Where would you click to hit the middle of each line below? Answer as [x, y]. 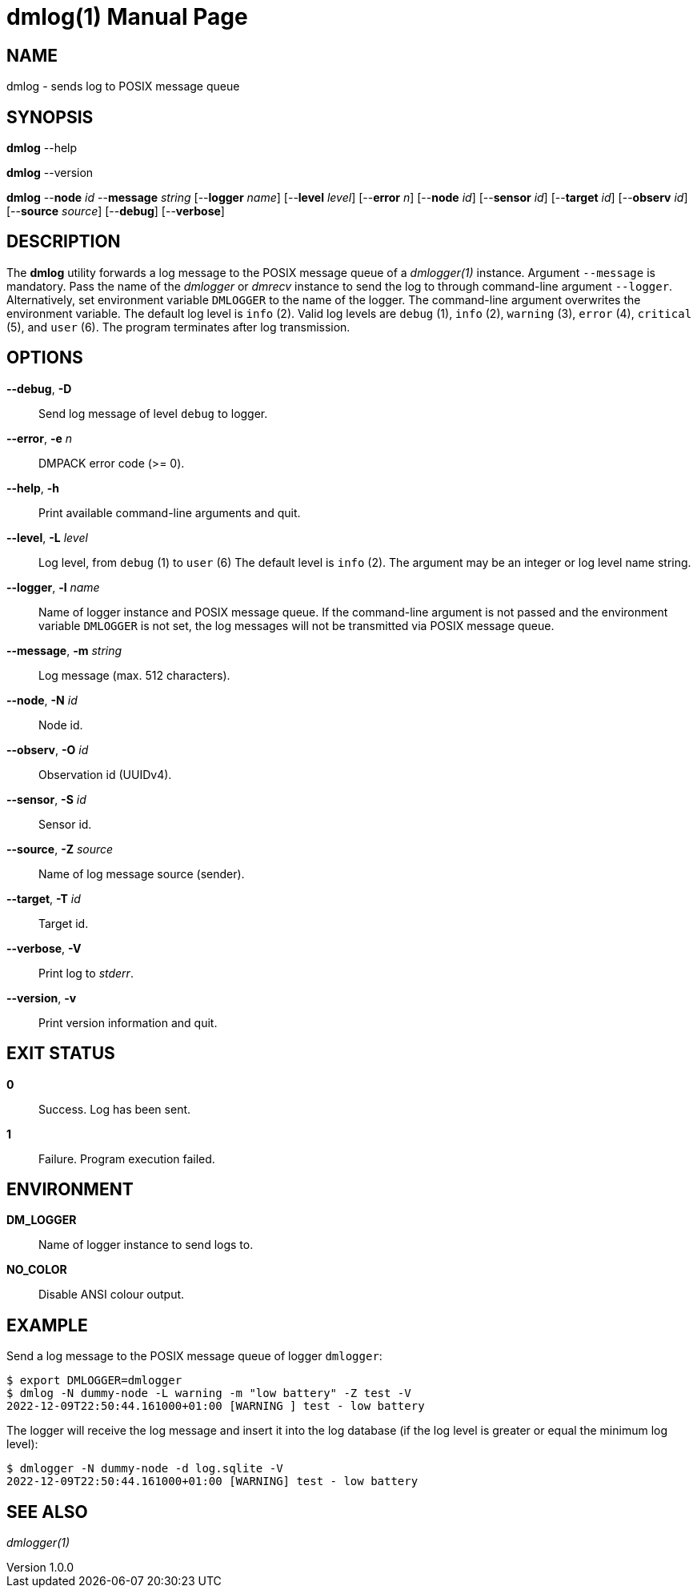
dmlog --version [50, 173]
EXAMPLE [47, 1325]
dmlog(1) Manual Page [127, 17]
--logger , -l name [53, 587]
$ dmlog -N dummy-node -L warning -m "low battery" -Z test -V [209, 1393]
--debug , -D [39, 388]
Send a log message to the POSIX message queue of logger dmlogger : [194, 1356]
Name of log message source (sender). [142, 873]
